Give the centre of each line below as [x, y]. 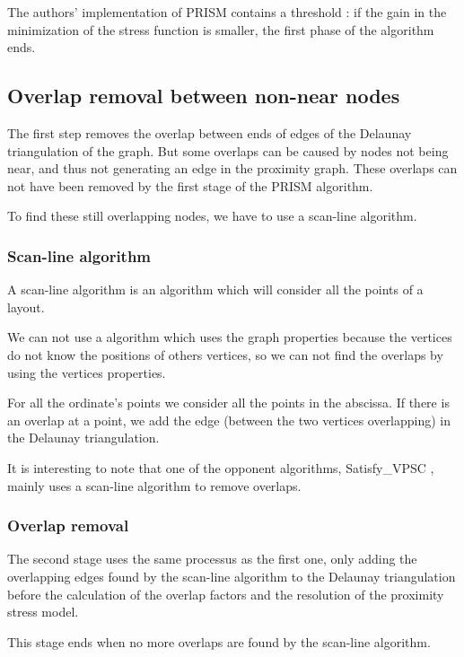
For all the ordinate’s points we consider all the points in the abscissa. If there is [228, 403]
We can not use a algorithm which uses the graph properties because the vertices [230, 337]
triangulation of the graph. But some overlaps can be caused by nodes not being [228, 150]
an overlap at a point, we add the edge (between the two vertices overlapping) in [229, 420]
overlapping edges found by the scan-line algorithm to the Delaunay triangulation [232, 576]
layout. [26, 307]
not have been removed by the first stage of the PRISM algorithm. [190, 185]
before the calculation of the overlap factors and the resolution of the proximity [226, 594]
